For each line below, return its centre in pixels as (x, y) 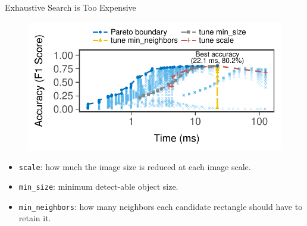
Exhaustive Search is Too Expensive (71, 7)
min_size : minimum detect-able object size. (98, 186)
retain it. (35, 218)
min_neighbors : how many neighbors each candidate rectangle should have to (161, 206)
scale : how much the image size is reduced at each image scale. (135, 166)
